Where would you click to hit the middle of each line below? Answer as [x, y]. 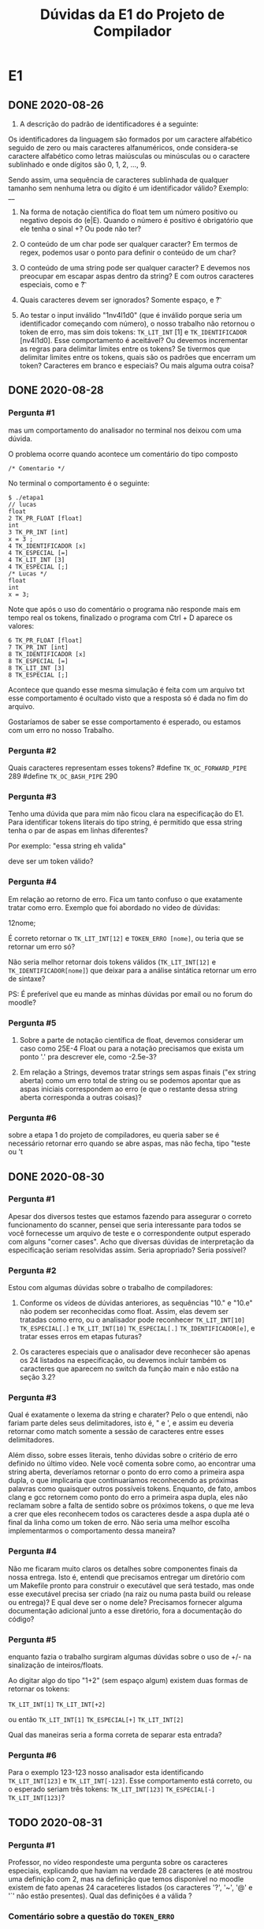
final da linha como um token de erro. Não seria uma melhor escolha [119, 1523]
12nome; [22, 923]
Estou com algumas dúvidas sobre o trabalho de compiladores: [111, 1288]
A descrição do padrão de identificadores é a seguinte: [109, 124]
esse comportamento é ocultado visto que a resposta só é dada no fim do [128, 698]
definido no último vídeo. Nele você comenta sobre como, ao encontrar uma [132, 1463]
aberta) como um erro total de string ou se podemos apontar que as [130, 1080]
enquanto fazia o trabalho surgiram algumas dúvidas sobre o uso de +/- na [130, 1657]
